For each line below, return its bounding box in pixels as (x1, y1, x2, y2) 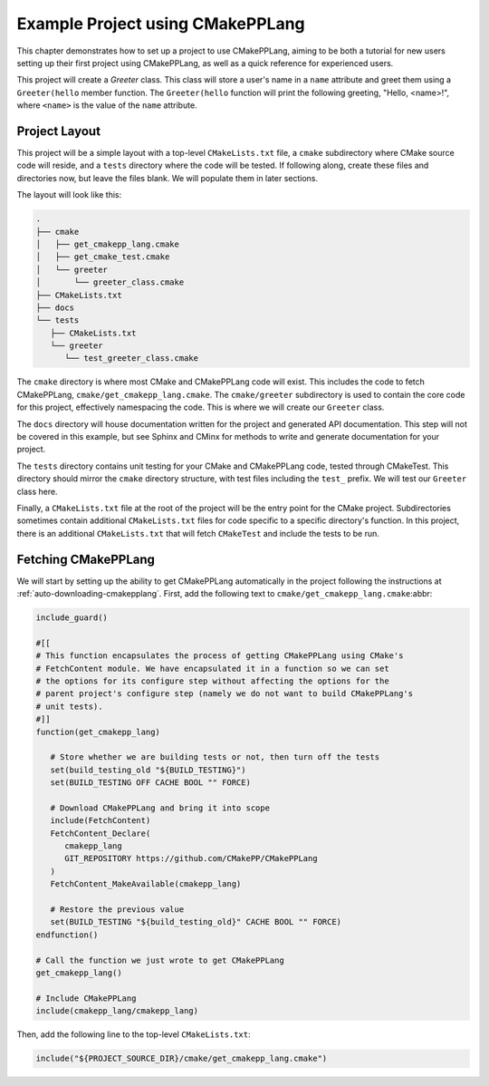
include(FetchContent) (50, 816, 151, 826)
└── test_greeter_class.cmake (64, 354, 199, 364)
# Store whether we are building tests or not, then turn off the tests (50, 752, 380, 762)
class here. (16, 486, 58, 497)
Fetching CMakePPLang (16, 551, 156, 567)
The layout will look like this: (16, 189, 122, 200)
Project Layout (16, 123, 101, 139)
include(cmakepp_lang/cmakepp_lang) (35, 1006, 199, 1016)
